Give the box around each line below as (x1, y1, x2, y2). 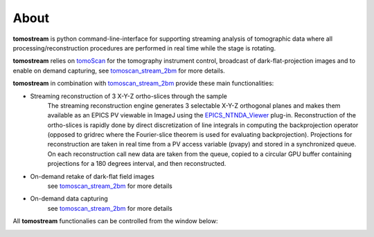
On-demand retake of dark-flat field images (30, 172, 155, 180)
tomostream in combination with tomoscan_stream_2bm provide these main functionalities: (12, 79, 274, 88)
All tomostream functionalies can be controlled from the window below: (12, 217, 218, 225)
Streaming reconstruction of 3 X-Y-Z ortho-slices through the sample (30, 92, 228, 100)
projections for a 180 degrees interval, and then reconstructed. (47, 160, 226, 168)
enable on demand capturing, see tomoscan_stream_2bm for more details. (12, 66, 225, 75)
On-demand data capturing (30, 194, 109, 203)
